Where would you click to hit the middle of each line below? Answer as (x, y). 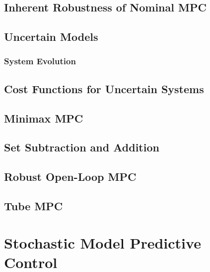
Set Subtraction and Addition (82, 147)
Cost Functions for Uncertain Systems (104, 88)
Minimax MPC (44, 118)
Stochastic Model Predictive (103, 242)
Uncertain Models (51, 37)
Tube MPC (34, 205)
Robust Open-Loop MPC (70, 177)
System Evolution (40, 61)
